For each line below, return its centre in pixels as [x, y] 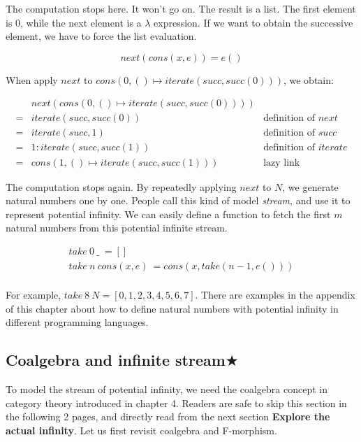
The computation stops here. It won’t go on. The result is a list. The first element [181, 8]
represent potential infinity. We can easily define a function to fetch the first [168, 214]
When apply [32, 79]
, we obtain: [308, 79]
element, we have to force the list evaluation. [101, 36]
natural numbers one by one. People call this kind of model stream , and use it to [178, 200]
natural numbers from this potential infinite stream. [117, 228]
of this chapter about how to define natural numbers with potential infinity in [172, 308]
